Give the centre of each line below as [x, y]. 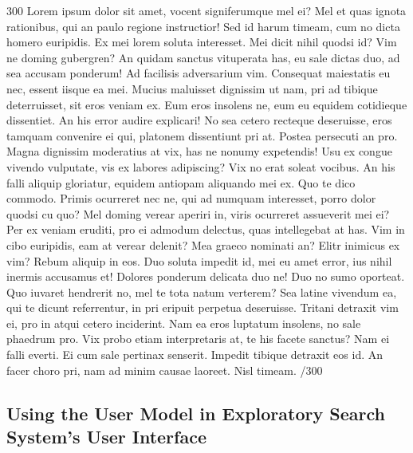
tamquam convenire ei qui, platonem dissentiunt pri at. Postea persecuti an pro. [202, 135]
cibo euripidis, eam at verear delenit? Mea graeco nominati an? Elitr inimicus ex [203, 244]
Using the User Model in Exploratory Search [196, 413]
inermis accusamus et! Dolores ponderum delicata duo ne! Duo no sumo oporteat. [206, 276]
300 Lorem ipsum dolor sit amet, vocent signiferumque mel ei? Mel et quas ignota [206, 10]
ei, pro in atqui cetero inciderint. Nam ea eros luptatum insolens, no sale [184, 323]
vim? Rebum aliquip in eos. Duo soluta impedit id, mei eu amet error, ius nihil [199, 260]
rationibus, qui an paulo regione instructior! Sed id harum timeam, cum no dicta [203, 26]
